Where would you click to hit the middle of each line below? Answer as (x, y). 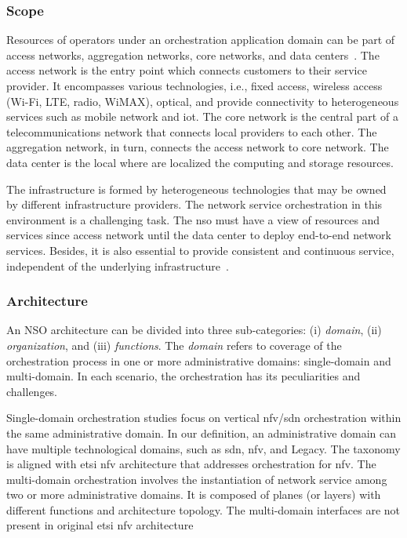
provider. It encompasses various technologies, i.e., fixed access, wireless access (194, 85)
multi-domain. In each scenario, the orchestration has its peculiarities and (184, 376)
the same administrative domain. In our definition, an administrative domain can (201, 433)
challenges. (32, 391)
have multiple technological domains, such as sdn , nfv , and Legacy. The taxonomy (203, 448)
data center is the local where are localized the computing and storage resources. (200, 162)
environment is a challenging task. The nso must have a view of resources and (193, 219)
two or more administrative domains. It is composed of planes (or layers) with (194, 494)
